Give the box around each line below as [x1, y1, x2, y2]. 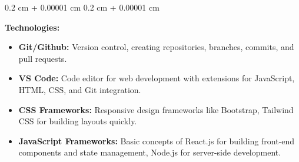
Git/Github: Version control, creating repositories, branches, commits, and [18, 41, 294, 53]
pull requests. [18, 52, 67, 64]
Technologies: [5, 21, 60, 33]
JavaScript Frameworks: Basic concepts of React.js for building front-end [18, 134, 295, 147]
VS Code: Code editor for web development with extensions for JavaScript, [18, 72, 295, 84]
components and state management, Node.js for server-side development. [18, 146, 281, 158]
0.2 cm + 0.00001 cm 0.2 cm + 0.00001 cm [5, 1, 160, 13]
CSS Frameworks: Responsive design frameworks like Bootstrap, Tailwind [18, 103, 294, 115]
